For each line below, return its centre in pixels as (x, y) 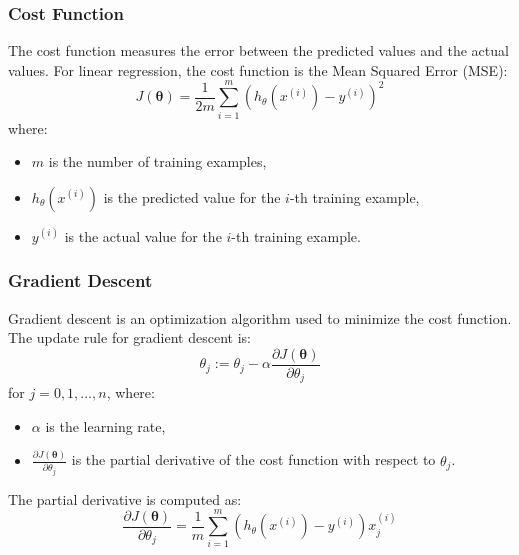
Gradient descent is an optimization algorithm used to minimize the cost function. (260, 317)
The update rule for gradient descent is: (129, 337)
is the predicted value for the (192, 196)
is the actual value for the (143, 235)
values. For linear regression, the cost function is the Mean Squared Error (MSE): (258, 69)
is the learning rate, (105, 425)
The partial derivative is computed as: (125, 498)
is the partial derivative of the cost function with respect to (253, 459)
